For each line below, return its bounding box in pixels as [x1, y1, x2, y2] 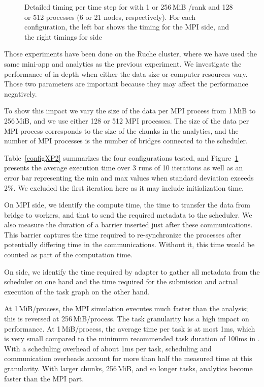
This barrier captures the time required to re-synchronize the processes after [4, 229, 242, 240]
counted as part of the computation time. [4, 249, 133, 260]
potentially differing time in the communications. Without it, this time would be [4, 239, 255, 250]
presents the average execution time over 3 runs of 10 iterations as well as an [4, 162, 243, 173]
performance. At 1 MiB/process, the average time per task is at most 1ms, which [4, 323, 255, 334]
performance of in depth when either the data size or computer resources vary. [4, 68, 248, 79]
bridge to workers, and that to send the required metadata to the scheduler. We [4, 209, 252, 220]
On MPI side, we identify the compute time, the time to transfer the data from [4, 199, 251, 210]
